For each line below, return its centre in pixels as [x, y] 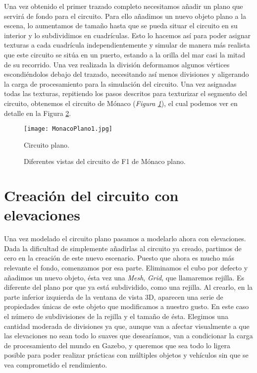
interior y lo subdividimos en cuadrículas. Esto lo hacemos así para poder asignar [127, 35]
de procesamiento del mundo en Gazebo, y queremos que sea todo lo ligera [117, 345]
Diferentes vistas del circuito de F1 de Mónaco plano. [105, 161]
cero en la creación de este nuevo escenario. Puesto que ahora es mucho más [119, 258]
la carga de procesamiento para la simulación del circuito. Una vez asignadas [120, 83]
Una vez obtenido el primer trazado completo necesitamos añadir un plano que [124, 6]
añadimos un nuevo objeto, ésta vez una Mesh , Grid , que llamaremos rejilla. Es [124, 277]
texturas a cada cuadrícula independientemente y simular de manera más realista [127, 45]
